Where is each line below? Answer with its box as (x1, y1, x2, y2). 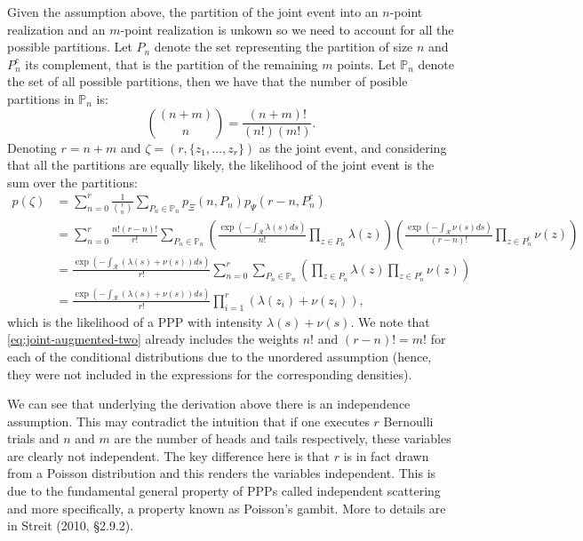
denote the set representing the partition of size (154, 37, 413, 56)
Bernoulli (383, 411, 434, 430)
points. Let (337, 54, 396, 73)
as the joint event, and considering (259, 138, 447, 156)
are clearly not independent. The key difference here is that (7, 446, 331, 465)
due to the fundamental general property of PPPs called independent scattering (7, 481, 441, 500)
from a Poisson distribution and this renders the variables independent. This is (7, 464, 436, 482)
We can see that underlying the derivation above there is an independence (7, 394, 411, 413)
